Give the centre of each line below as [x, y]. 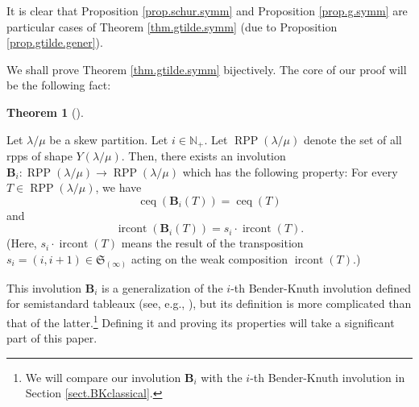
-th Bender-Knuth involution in [328, 377]
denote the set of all [353, 139]
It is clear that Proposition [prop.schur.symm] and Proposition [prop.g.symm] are [207, 10]
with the [222, 377]
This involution [44, 287]
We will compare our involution [103, 377]
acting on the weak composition [209, 258]
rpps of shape [39, 156]
